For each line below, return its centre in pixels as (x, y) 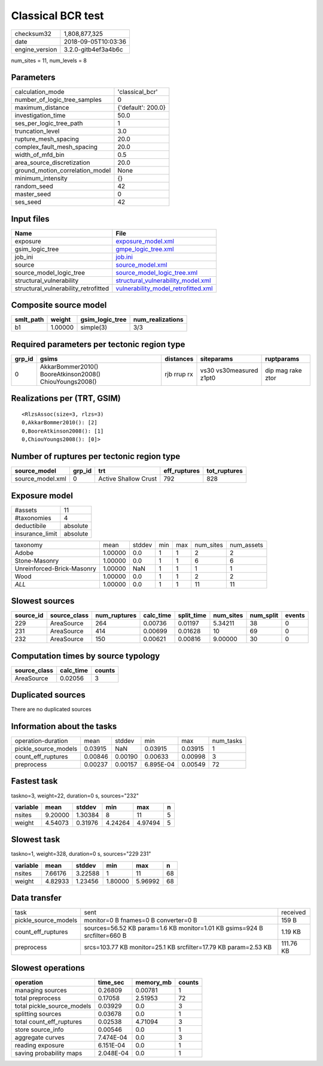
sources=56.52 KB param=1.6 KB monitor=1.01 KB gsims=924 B (173, 928)
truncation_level (37, 131)
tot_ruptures (225, 471)
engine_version (36, 49)
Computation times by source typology (86, 656)
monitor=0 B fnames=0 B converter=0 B (141, 920)
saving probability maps (48, 1053)
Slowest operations (48, 968)
